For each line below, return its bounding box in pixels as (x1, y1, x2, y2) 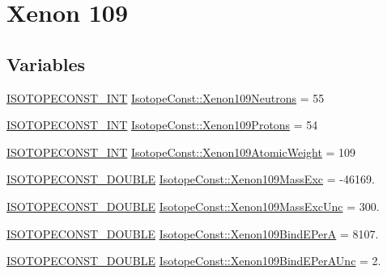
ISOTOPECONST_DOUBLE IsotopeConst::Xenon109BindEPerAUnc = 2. (6, 252, 381, 269)
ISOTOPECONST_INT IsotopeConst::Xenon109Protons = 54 (6, 116, 318, 133)
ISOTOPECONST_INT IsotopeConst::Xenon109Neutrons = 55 (6, 89, 325, 106)
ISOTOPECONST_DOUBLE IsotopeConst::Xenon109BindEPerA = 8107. (6, 225, 379, 242)
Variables (6, 51, 86, 76)
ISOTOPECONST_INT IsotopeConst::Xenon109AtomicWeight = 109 (6, 143, 356, 160)
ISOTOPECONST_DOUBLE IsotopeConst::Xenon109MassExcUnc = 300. (6, 197, 380, 214)
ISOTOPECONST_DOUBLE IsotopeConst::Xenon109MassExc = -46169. (6, 171, 375, 188)
